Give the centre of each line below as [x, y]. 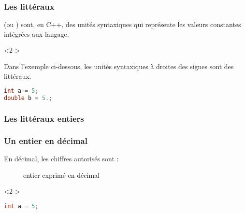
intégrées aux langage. [36, 34]
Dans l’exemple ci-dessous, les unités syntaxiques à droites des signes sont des [119, 66]
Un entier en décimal [46, 140]
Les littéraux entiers [44, 118]
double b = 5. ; [28, 98]
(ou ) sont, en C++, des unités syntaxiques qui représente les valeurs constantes [122, 24]
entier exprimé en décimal [61, 175]
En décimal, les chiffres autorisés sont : [61, 158]
